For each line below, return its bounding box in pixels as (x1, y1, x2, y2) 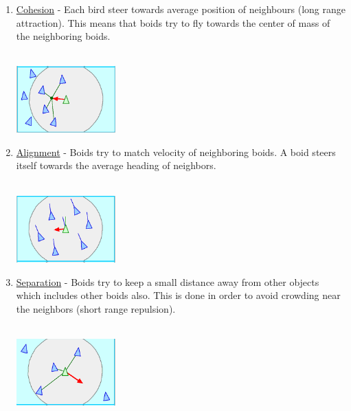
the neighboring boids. (16, 29, 111, 43)
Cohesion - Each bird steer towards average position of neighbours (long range (16, 2, 346, 16)
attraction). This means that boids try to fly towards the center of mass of (16, 15, 330, 30)
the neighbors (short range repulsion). (16, 301, 176, 315)
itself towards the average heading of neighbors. (16, 158, 216, 173)
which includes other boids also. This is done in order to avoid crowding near (16, 288, 341, 302)
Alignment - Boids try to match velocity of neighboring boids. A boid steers (16, 144, 336, 159)
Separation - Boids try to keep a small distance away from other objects (16, 274, 319, 289)
